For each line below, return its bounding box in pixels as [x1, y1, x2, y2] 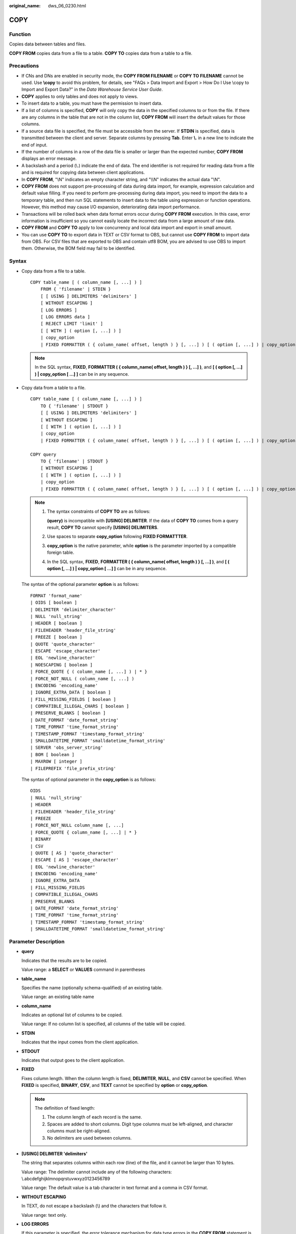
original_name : [9, 3, 41, 8]
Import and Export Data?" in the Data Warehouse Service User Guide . [21, 86, 163, 92]
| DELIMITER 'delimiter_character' [30, 607, 116, 612]
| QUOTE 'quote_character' [30, 641, 96, 647]
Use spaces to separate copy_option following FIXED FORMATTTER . [47, 534, 188, 540]
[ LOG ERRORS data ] [40, 314, 90, 319]
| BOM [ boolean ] [30, 752, 75, 757]
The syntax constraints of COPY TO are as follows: [47, 508, 150, 514]
